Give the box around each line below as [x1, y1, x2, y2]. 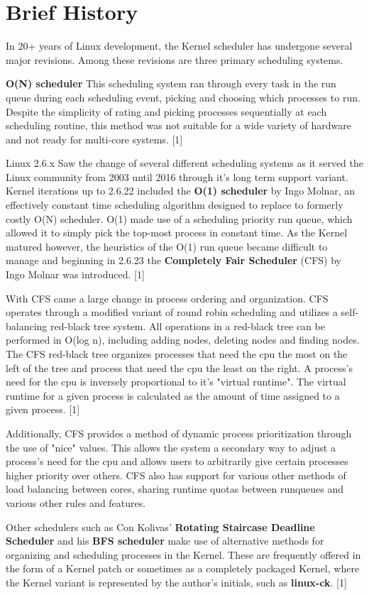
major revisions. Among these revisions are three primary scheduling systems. [6, 52, 343, 67]
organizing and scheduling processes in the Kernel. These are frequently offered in [6, 547, 361, 562]
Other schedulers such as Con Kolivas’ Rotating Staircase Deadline [6, 519, 315, 534]
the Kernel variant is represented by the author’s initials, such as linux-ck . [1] [6, 574, 347, 589]
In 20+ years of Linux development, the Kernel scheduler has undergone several [6, 38, 353, 53]
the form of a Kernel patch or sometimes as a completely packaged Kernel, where [6, 561, 360, 576]
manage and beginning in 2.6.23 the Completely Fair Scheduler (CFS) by [6, 253, 341, 268]
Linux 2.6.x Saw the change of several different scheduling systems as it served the [6, 155, 364, 170]
